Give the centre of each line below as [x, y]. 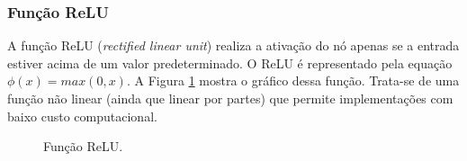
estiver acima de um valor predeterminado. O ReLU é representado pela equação [230, 63]
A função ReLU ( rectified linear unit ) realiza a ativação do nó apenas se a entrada [233, 45]
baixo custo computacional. [82, 116]
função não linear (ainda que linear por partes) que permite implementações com [230, 98]
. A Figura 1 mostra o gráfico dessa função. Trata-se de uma [293, 80]
